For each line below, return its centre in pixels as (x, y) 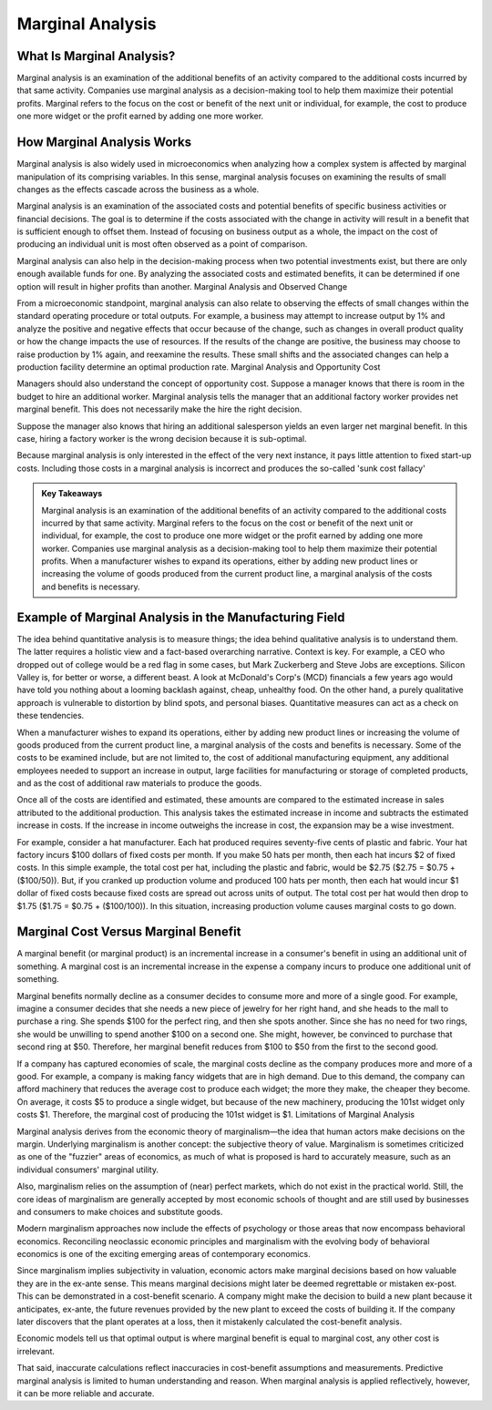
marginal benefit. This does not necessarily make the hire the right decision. (159, 409)
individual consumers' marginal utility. (88, 1170)
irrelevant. (36, 1351)
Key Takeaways (72, 494)
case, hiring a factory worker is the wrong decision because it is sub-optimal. (162, 438)
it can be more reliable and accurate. (86, 1393)
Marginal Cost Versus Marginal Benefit (129, 932)
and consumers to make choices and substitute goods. (120, 1211)
